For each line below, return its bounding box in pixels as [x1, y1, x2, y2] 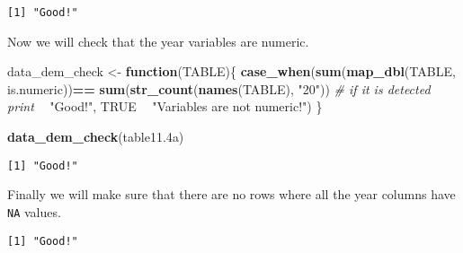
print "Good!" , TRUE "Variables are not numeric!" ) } [7, 97, 323, 116]
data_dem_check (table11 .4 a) [7, 127, 184, 146]
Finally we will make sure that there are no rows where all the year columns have [7, 185, 456, 204]
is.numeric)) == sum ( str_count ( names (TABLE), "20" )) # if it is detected [7, 79, 431, 98]
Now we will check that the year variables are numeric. [7, 31, 309, 50]
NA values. [7, 202, 61, 221]
